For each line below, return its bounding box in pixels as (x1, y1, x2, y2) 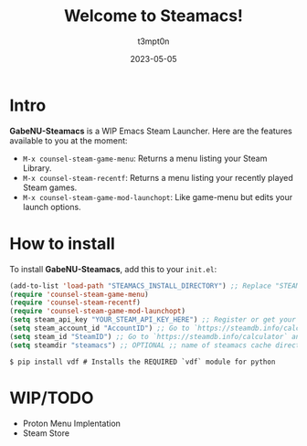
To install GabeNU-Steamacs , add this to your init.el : (9, 263, 217, 274)
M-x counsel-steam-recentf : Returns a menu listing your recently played (22, 172, 294, 183)
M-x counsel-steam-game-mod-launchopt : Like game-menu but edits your (22, 191, 293, 202)
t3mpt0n (137, 36, 170, 47)
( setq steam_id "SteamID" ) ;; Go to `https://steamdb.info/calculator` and (9, 332, 304, 341)
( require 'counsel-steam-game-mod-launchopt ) (9, 307, 185, 316)
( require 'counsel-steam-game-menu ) (9, 290, 149, 299)
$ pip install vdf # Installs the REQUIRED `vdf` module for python (9, 357, 276, 366)
